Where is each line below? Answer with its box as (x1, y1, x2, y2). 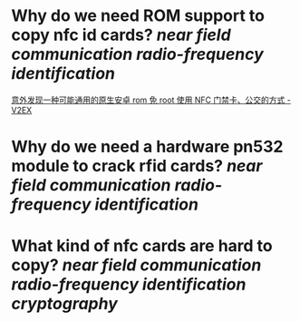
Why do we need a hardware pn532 (11, 137, 284, 157)
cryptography (11, 294, 118, 314)
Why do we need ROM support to (11, 5, 266, 26)
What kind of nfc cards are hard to (11, 236, 274, 257)
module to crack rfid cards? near (11, 156, 263, 177)
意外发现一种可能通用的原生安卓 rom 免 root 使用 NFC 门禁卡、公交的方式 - (11, 94, 292, 105)
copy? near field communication (11, 255, 262, 276)
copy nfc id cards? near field (11, 24, 231, 45)
